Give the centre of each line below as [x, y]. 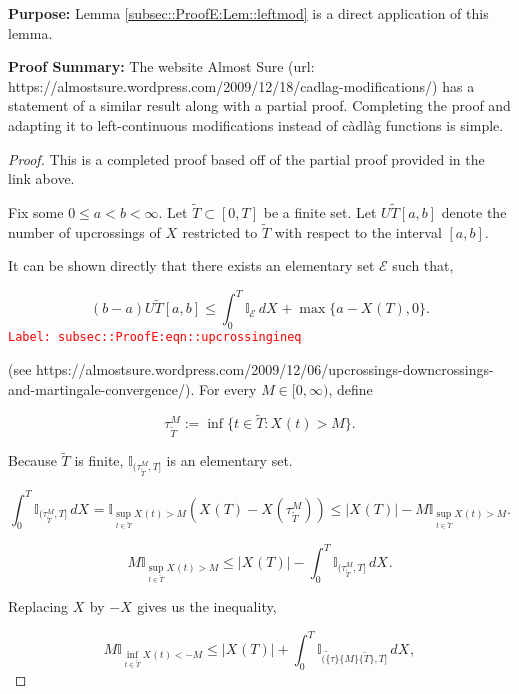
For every [228, 388]
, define [350, 388]
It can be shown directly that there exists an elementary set [191, 265]
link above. [41, 178]
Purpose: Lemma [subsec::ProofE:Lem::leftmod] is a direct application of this [248, 13]
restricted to [220, 231]
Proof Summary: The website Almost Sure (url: [161, 66]
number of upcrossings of [84, 231]
